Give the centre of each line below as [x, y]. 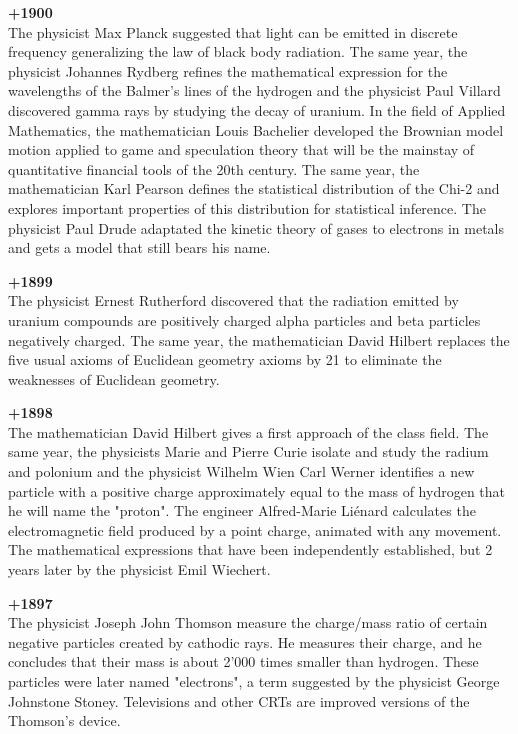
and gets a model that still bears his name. [139, 247]
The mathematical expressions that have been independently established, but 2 [250, 549]
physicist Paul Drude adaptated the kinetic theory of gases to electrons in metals [256, 227]
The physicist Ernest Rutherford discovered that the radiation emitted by [233, 300]
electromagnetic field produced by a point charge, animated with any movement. [255, 529]
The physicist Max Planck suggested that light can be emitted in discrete [233, 31]
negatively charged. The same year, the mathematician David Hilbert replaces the [259, 339]
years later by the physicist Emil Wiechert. [139, 569]
